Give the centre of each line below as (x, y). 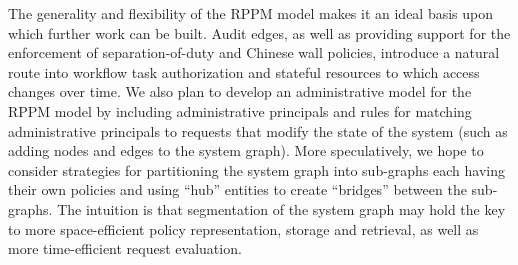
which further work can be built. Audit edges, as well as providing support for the (259, 32)
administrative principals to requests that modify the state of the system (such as (258, 130)
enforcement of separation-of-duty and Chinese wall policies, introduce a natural (254, 52)
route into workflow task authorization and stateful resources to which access (244, 71)
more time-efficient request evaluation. (125, 248)
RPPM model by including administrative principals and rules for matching (240, 110)
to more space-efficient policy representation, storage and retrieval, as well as (243, 228)
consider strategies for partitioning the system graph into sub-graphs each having (257, 169)
